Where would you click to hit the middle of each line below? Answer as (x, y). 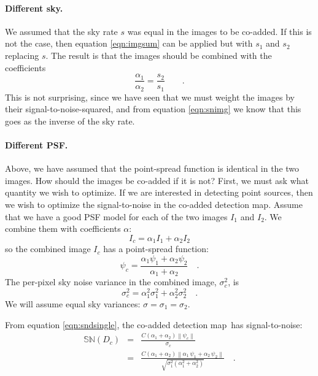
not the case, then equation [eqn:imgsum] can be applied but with (129, 43)
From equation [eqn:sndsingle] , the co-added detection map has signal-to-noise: (154, 324)
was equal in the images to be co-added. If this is (219, 31)
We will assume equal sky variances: (73, 303)
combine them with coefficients (63, 228)
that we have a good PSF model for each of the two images (116, 216)
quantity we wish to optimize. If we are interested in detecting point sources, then (159, 192)
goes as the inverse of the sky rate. (70, 121)
